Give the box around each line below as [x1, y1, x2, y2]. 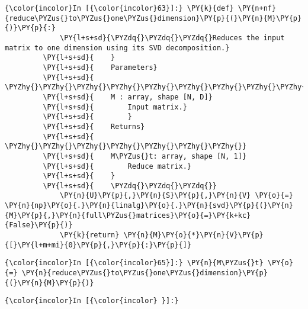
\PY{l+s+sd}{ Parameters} [43, 63, 158, 72]
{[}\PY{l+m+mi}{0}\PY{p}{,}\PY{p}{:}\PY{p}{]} [5, 240, 191, 249]
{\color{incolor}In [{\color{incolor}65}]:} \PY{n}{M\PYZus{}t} [5, 259, 264, 268]
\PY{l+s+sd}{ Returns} [43, 122, 145, 131]
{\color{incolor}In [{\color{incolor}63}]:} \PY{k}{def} [5, 4, 234, 12]
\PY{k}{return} [60, 231, 120, 240]
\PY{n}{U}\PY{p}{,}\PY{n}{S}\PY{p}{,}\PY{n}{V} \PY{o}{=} [60, 191, 293, 200]
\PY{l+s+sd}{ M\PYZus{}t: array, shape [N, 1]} [43, 152, 247, 160]
